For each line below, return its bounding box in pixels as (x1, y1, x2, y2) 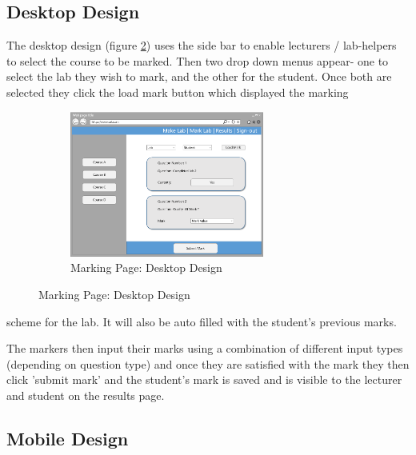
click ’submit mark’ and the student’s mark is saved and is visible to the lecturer (6, 371, 402, 388)
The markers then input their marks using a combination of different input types (6, 340, 403, 357)
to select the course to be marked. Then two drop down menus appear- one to (6, 52, 389, 69)
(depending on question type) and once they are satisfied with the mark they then (6, 355, 410, 372)
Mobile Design (6, 425, 129, 450)
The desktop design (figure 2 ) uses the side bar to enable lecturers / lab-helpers (6, 37, 397, 54)
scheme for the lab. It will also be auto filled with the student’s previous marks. (6, 313, 397, 329)
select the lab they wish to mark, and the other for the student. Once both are (6, 68, 392, 85)
